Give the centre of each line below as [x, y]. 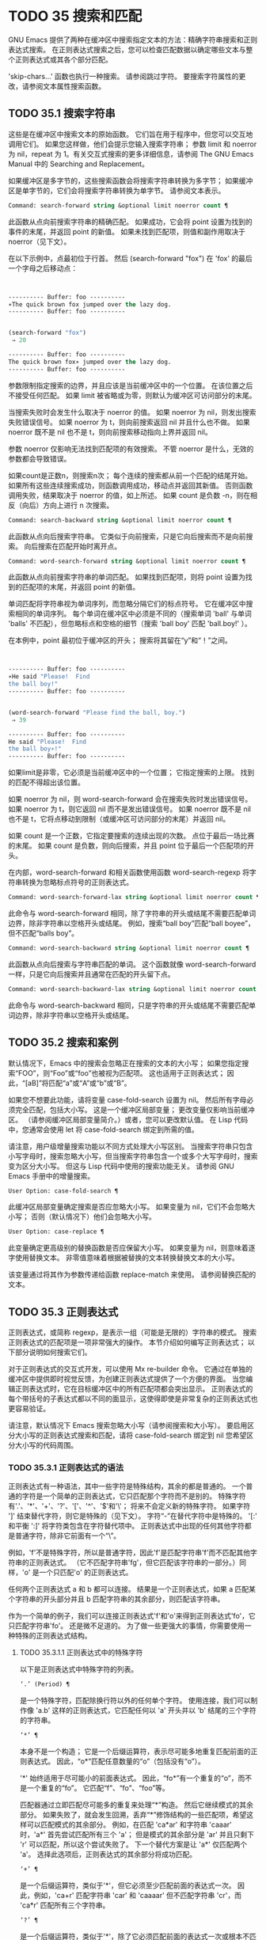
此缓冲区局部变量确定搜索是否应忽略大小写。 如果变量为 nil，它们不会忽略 [128, 1207]
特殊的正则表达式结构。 [53, 1636]
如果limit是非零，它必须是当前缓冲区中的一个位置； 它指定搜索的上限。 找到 [131, 773]
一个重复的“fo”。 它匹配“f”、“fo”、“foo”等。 [98, 1788]
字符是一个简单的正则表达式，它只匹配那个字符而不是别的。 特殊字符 [134, 1496]
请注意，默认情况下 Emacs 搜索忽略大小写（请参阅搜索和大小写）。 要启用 [128, 1426]
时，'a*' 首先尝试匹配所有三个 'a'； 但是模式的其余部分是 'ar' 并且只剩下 [137, 1835]
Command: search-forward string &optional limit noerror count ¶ [118, 205]
